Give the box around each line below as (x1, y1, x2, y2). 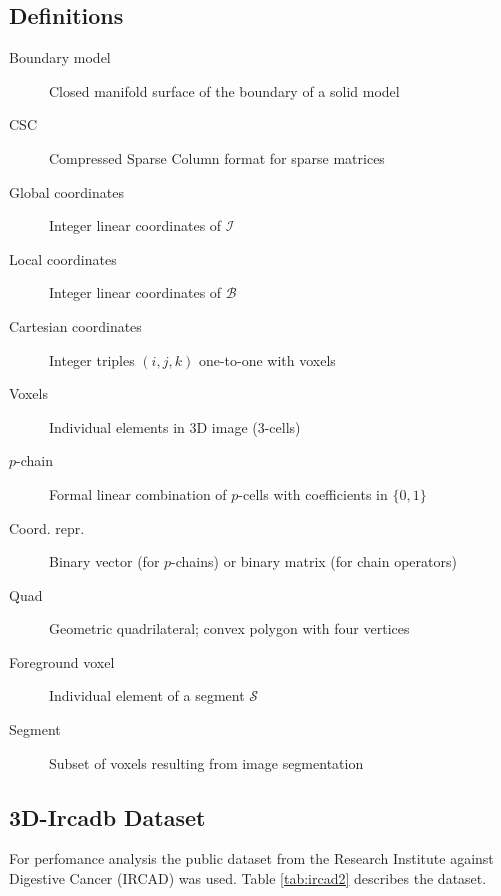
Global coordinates (9, 181, 124, 202)
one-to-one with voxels (198, 349, 336, 370)
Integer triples (49, 349, 135, 370)
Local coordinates (9, 248, 117, 269)
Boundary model (9, 47, 111, 68)
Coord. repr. (9, 517, 85, 538)
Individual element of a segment (49, 685, 245, 706)
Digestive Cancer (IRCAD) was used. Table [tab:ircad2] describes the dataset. (9, 868, 487, 889)
